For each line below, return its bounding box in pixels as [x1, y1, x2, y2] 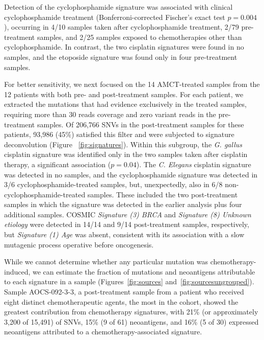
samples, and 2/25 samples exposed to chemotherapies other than [37, 31, 242, 42]
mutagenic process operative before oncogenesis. [4, 239, 154, 250]
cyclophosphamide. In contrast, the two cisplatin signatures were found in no [4, 41, 244, 52]
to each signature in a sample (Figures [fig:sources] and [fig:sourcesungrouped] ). [4, 276, 254, 287]
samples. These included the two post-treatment [87, 189, 238, 199]
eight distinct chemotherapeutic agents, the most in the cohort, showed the [4, 296, 239, 307]
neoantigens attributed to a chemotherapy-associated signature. [4, 326, 202, 337]
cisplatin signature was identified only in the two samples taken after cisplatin [4, 149, 248, 160]
